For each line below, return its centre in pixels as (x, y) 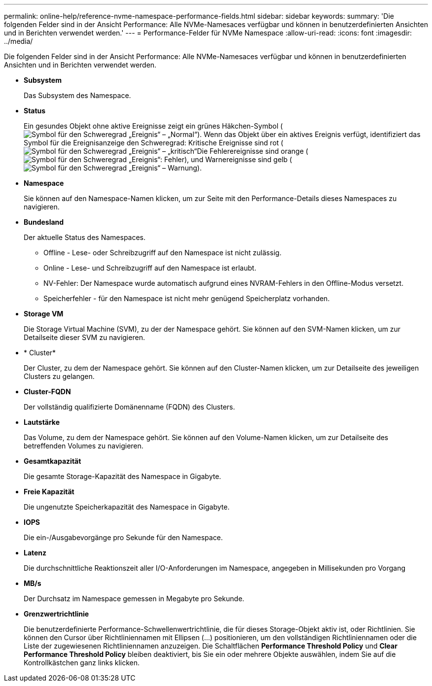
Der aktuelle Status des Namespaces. (85, 237)
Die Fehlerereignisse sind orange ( (252, 151)
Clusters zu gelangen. (59, 376)
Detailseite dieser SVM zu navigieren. (84, 337)
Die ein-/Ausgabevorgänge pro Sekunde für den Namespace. (123, 537)
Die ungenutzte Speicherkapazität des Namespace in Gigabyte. (127, 507)
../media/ (18, 41)
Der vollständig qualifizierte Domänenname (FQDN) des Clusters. (129, 407)
